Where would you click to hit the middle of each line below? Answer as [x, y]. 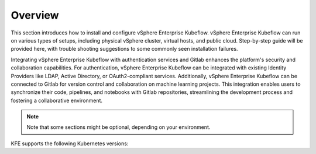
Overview [35, 15]
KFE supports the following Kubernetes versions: [70, 143]
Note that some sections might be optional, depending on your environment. [118, 127]
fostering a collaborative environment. [56, 100]
